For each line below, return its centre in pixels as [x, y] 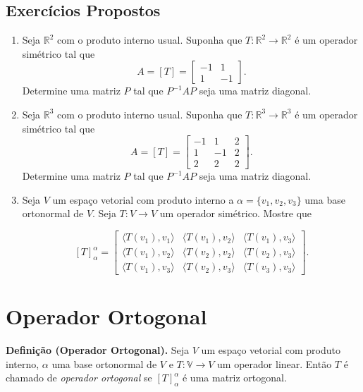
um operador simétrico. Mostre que [236, 213]
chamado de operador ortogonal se [79, 378]
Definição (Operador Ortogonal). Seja [98, 350]
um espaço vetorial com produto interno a [143, 199]
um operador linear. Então [275, 363]
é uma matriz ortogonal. [234, 378]
